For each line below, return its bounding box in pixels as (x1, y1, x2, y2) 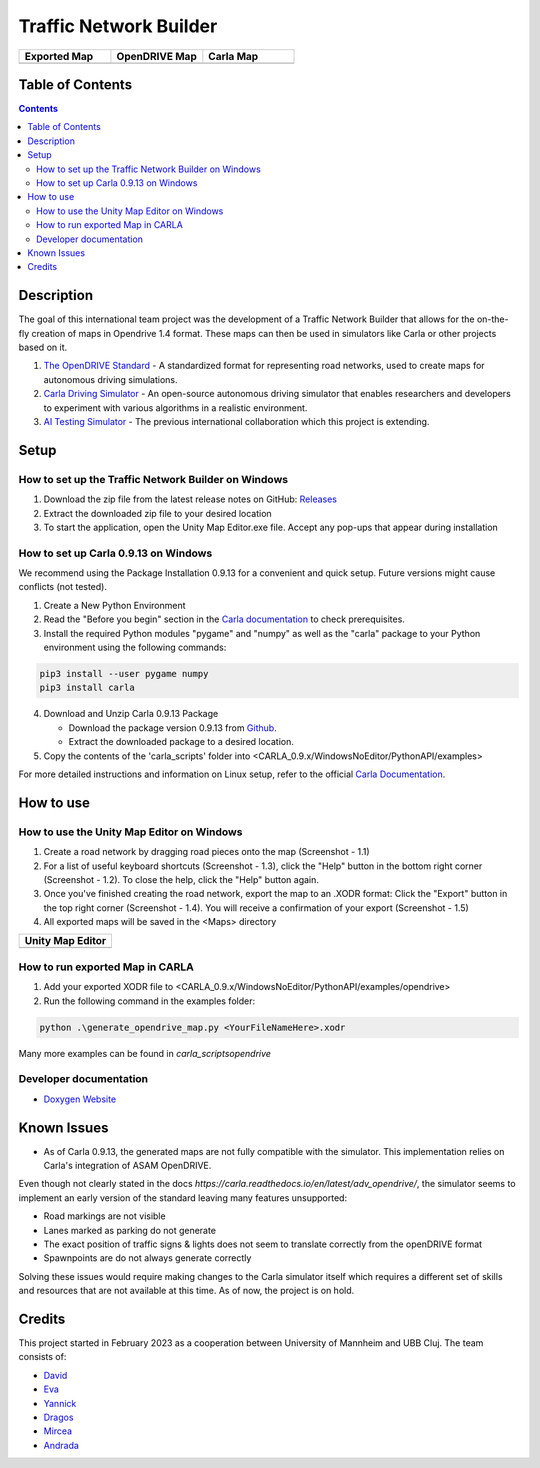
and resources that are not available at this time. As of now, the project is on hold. (18, 1285, 355, 1297)
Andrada (43, 1439, 80, 1451)
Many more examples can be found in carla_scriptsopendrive (18, 1047, 272, 1059)
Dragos (43, 1411, 74, 1423)
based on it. (18, 341, 68, 354)
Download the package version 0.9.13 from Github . (68, 721, 277, 734)
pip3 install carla (39, 682, 135, 694)
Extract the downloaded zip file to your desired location (43, 507, 272, 519)
